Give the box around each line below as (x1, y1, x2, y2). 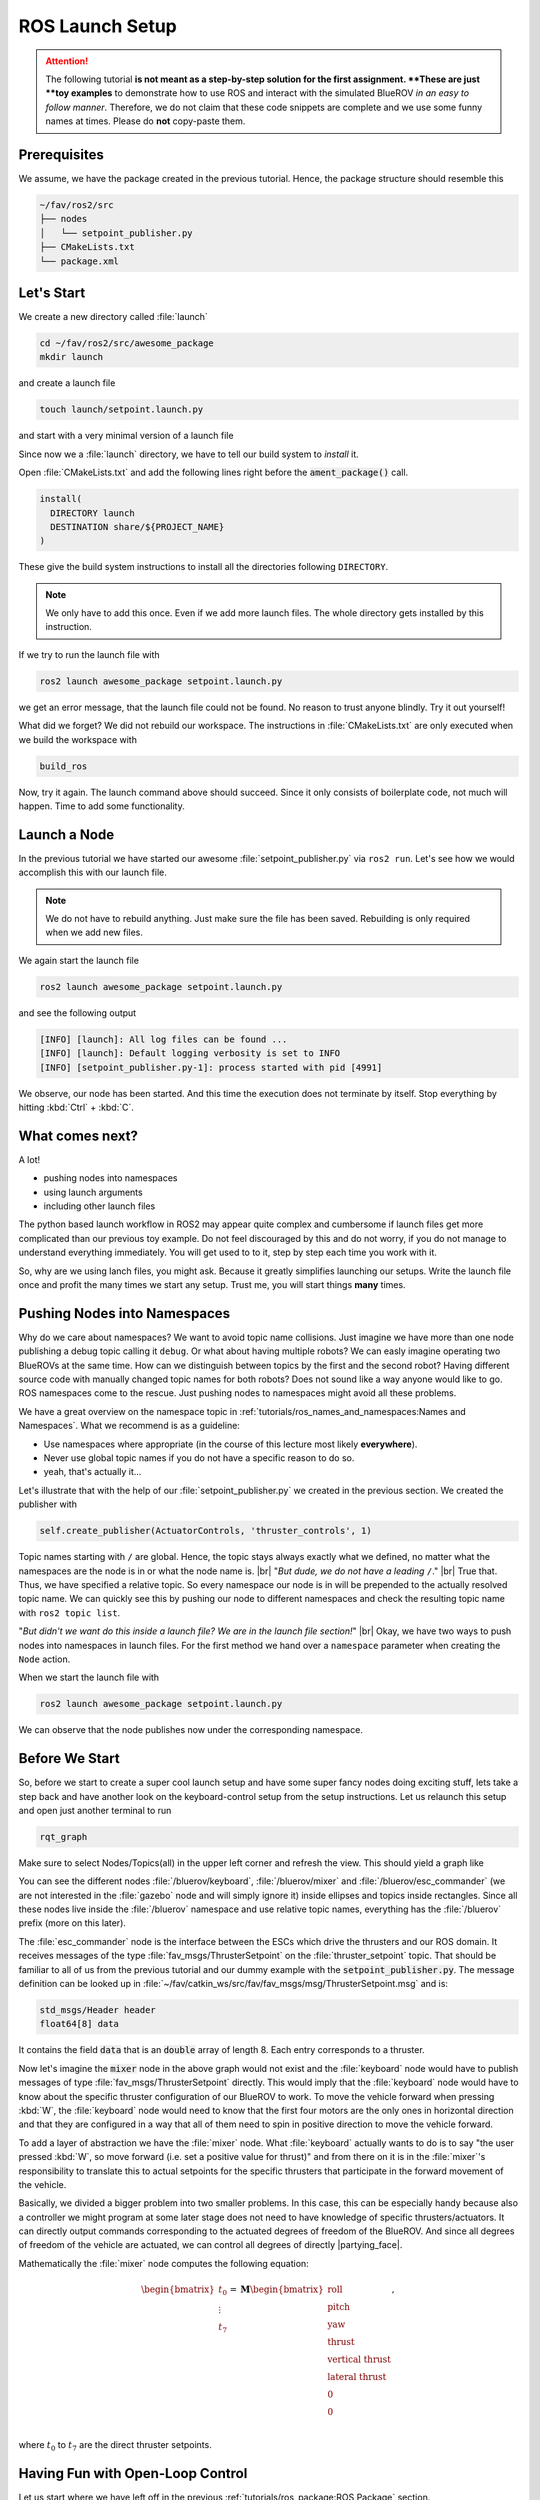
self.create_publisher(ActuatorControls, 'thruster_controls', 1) (39, 1525, 372, 1537)
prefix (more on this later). (18, 1917, 127, 1929)
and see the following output (18, 1006, 137, 1019)
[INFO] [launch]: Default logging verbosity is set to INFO (39, 1048, 341, 1059)
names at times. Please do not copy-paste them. (45, 115, 246, 127)
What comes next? (18, 1127, 139, 1144)
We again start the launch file (18, 954, 140, 966)
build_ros (39, 760, 88, 772)
